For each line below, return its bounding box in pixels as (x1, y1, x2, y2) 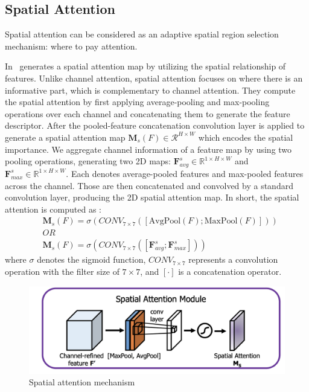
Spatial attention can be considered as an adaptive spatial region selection (5, 28, 279, 40)
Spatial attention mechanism (29, 376, 135, 388)
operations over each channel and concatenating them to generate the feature (5, 107, 290, 120)
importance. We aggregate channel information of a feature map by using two (5, 143, 292, 155)
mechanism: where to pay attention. (5, 39, 138, 52)
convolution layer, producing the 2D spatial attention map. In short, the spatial (5, 191, 299, 204)
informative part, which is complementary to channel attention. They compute (5, 83, 296, 96)
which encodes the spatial (198, 130, 293, 143)
